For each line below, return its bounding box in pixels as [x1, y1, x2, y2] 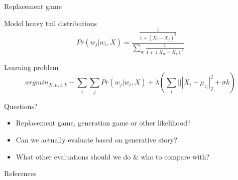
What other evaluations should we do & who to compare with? [16, 151, 210, 161]
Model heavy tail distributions [4, 17, 97, 28]
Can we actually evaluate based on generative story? [16, 134, 177, 144]
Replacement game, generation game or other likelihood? [16, 117, 191, 128]
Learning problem [4, 61, 59, 72]
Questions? [4, 100, 38, 111]
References [4, 168, 37, 178]
